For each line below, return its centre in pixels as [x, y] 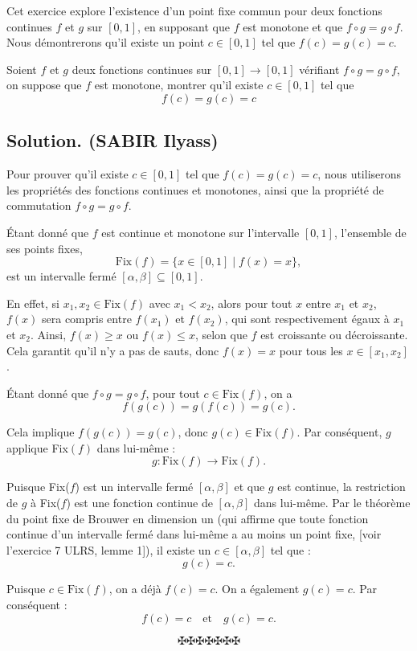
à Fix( [46, 503]
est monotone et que [293, 26]
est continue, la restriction [341, 487]
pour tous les [311, 350]
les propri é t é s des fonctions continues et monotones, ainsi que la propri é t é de [195, 189]
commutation [39, 205]
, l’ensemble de [370, 232]
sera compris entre [87, 319]
